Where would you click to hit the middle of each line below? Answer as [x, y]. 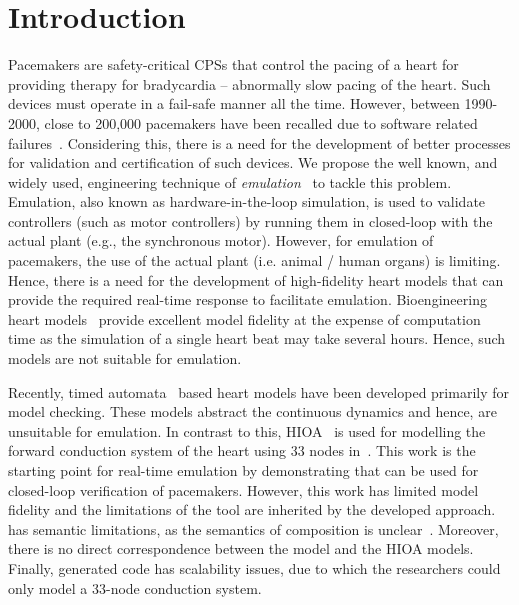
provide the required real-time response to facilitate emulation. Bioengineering [247, 299]
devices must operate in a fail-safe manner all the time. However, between [234, 103]
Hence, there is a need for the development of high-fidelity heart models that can [256, 279]
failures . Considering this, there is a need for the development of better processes [259, 142]
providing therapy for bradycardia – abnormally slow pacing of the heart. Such [249, 83]
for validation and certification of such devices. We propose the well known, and [253, 162]
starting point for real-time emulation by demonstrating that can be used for [243, 470]
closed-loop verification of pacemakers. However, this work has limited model [243, 489]
